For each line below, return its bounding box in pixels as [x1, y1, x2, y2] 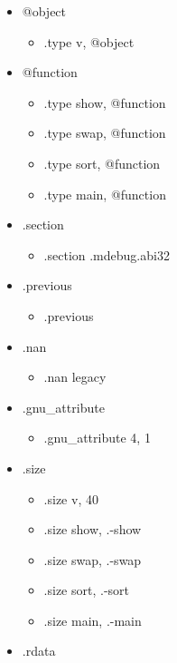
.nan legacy [43, 367, 107, 386]
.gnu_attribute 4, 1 [43, 428, 151, 447]
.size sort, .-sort [43, 580, 129, 600]
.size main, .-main [43, 610, 142, 629]
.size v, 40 [43, 489, 98, 508]
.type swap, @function [43, 123, 166, 142]
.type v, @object [43, 32, 135, 51]
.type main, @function [43, 184, 166, 203]
